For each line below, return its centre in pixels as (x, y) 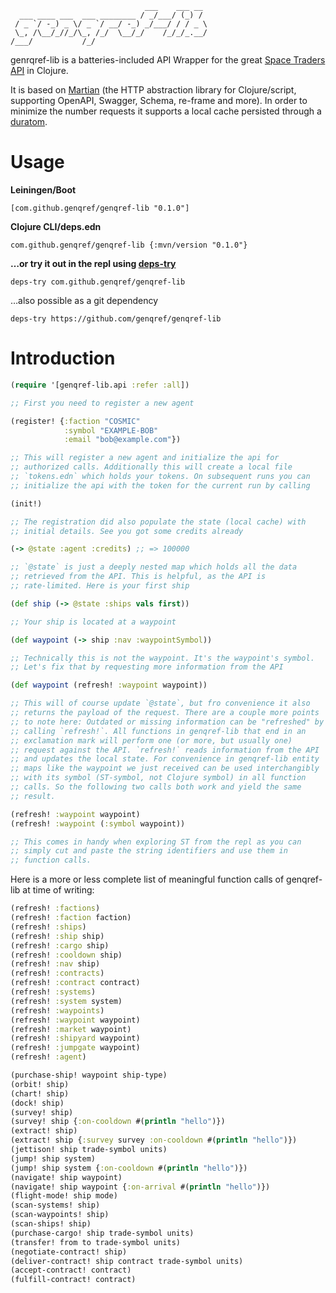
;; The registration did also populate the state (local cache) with (158, 522)
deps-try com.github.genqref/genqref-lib (98, 282)
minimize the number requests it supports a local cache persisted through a (166, 111)
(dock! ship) (37, 1103)
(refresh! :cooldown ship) (66, 955)
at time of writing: (58, 890)
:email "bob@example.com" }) (122, 440)
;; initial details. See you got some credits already (127, 531)
